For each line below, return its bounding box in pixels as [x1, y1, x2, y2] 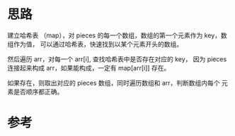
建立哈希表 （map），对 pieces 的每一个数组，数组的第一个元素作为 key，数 [7, 31, 228, 39]
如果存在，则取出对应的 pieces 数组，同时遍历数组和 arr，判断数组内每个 [7, 78, 221, 87]
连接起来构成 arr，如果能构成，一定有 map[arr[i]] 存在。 [7, 63, 171, 72]
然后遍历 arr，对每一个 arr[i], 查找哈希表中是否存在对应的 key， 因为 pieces [7, 54, 227, 63]
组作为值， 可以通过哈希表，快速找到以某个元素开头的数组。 [7, 39, 183, 48]
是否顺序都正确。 [13, 87, 64, 96]
